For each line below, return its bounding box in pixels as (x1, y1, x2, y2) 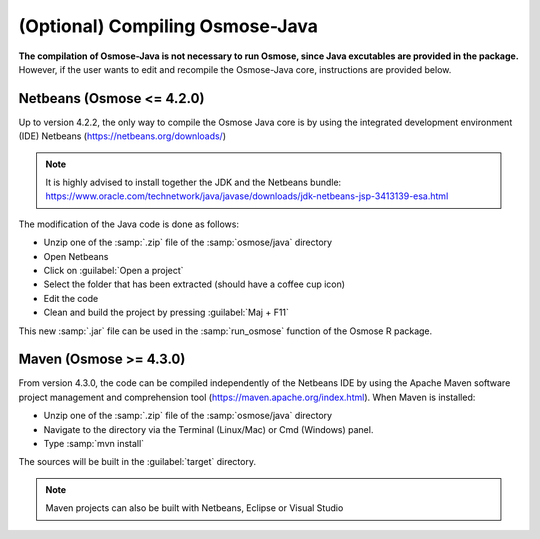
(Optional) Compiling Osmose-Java (18, 15, 319, 37)
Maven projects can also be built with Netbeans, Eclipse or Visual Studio (45, 502, 344, 514)
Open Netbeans (43, 250, 109, 262)
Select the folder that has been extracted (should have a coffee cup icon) (43, 278, 345, 290)
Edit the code (43, 292, 99, 304)
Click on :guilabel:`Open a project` (43, 264, 184, 276)
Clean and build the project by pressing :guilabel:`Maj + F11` (43, 306, 290, 319)
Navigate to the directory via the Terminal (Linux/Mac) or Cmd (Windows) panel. (43, 423, 374, 435)
